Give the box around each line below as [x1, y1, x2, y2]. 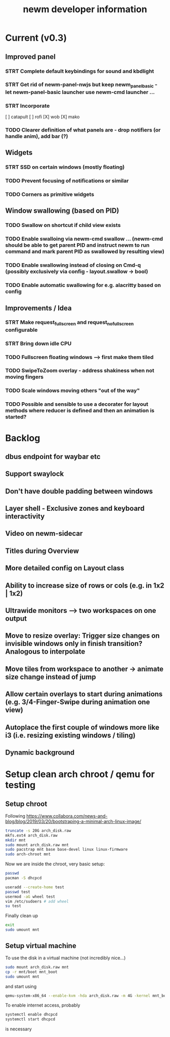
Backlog [5, 432, 40, 444]
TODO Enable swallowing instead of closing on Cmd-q [5, 262, 141, 269]
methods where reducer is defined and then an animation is [5, 407, 155, 414]
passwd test [5, 889, 30, 894]
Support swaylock [5, 470, 64, 478]
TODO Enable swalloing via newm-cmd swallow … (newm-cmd [5, 235, 163, 242]
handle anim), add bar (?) [5, 133, 68, 140]
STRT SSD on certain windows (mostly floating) [5, 164, 125, 171]
